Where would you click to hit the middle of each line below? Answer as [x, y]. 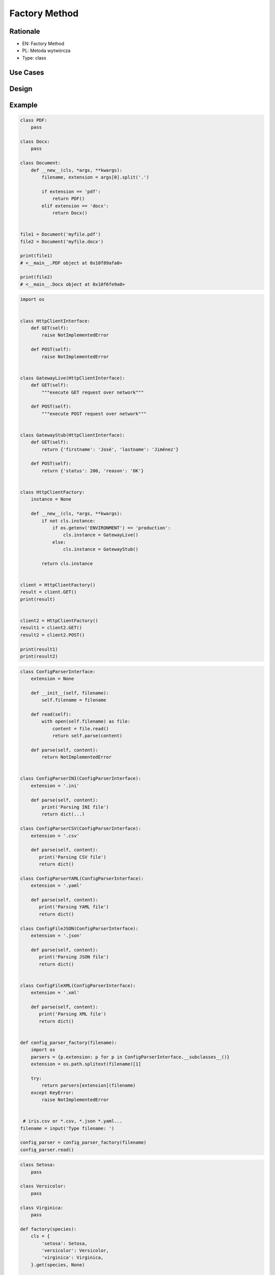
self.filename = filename [74, 700]
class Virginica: [42, 1208]
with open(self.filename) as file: [86, 721]
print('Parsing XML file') [73, 1014]
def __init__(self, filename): [70, 693]
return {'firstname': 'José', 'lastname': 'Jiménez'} [110, 449]
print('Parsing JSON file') [74, 957]
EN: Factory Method [43, 44]
